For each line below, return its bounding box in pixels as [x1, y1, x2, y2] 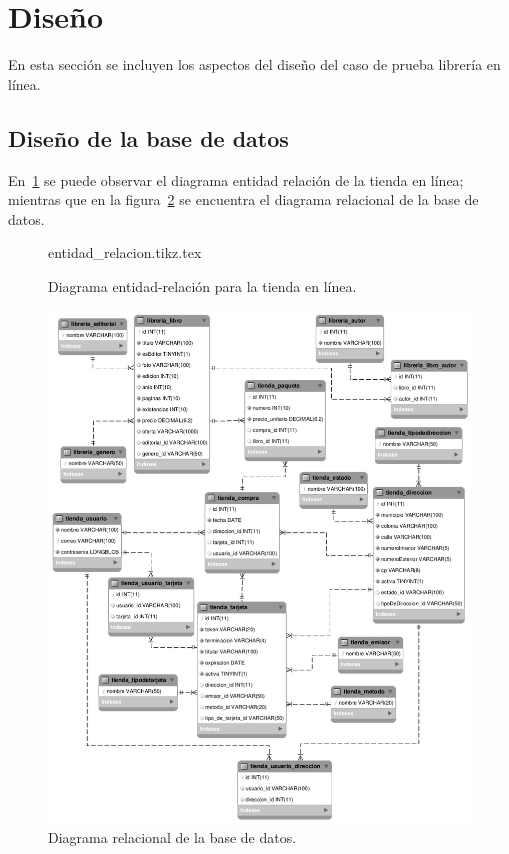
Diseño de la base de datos [8, 122, 289, 153]
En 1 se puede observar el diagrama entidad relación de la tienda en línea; [8, 169, 464, 190]
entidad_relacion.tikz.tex [48, 242, 202, 263]
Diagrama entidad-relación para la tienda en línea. [48, 275, 357, 296]
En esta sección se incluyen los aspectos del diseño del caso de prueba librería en [8, 54, 501, 75]
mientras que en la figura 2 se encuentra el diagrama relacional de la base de [8, 189, 479, 210]
